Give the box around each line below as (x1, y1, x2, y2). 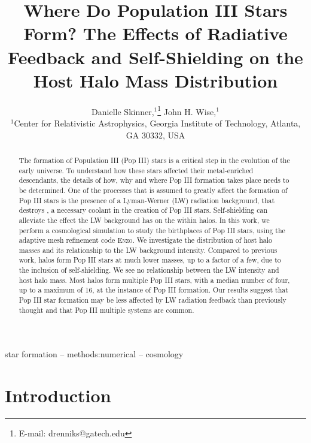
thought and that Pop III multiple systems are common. (19, 305, 194, 315)
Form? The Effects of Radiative (23, 21, 288, 46)
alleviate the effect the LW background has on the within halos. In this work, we (19, 215, 270, 225)
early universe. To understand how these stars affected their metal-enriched (19, 165, 254, 175)
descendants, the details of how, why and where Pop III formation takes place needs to (19, 175, 289, 185)
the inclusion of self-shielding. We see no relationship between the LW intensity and (19, 265, 279, 275)
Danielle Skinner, (92, 105, 154, 117)
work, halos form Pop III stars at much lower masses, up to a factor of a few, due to (19, 255, 281, 265)
